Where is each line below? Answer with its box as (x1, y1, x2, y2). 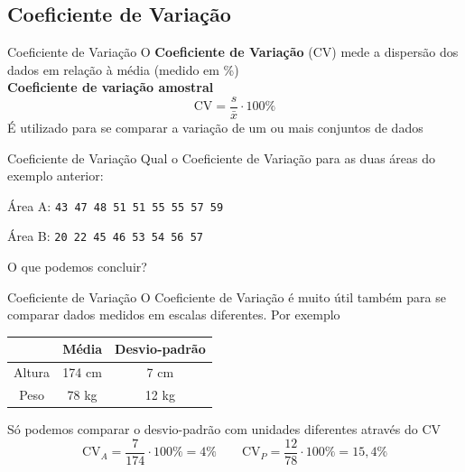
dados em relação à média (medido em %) (7, 60, 239, 79)
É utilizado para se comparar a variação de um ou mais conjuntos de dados (7, 118, 423, 137)
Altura (14, 363, 51, 382)
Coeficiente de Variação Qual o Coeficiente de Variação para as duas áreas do (7, 148, 436, 167)
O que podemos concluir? (7, 257, 147, 276)
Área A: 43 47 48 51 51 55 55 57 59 (7, 196, 224, 215)
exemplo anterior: (7, 166, 104, 185)
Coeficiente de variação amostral (7, 78, 214, 97)
